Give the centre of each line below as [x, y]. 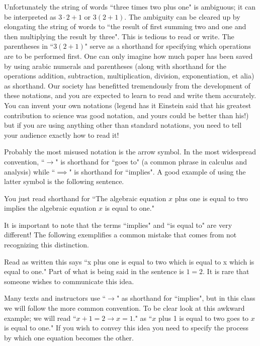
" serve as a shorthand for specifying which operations [168, 46]
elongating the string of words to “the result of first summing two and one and [125, 26]
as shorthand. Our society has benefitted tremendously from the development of [127, 85]
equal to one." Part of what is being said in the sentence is [94, 271]
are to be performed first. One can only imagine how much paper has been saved [128, 56]
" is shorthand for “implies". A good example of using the [157, 171]
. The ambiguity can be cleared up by [182, 16]
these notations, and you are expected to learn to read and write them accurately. [130, 95]
